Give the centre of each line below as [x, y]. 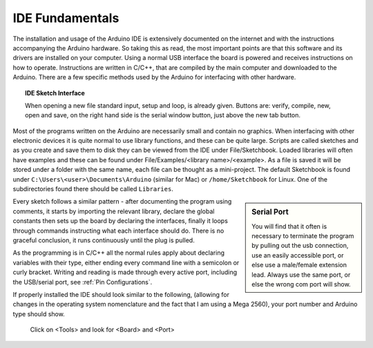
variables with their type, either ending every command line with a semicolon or [126, 262]
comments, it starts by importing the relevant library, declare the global [114, 211]
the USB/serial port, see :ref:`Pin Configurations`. [83, 282]
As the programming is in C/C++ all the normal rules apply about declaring [118, 253]
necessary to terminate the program [303, 236]
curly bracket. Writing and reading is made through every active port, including [125, 272]
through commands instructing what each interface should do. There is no [118, 231]
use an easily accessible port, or [298, 255]
